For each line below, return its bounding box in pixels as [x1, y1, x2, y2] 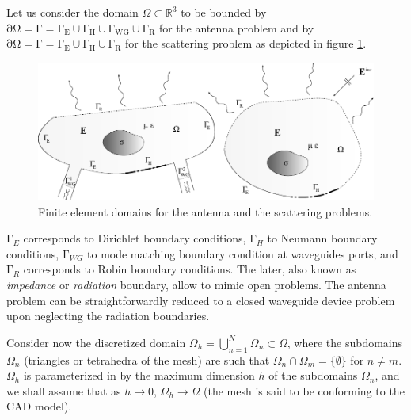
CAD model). [6, 398, 72, 414]
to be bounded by [181, 4, 267, 20]
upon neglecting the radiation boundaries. [6, 307, 210, 324]
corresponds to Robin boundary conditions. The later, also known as [23, 261, 356, 277]
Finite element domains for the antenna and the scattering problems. [38, 203, 373, 220]
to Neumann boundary [267, 230, 378, 246]
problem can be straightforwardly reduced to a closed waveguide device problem [6, 292, 395, 308]
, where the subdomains [287, 334, 403, 350]
